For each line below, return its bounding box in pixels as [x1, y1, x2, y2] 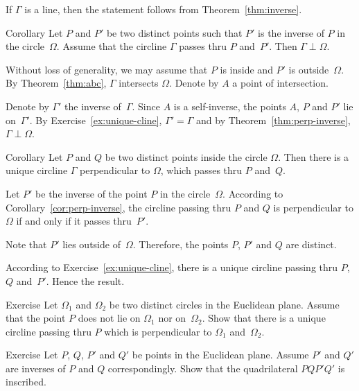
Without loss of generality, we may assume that [6, 62, 208, 76]
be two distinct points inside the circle [105, 149, 268, 164]
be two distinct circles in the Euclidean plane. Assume [109, 297, 340, 311]
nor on [158, 311, 186, 325]
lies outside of [62, 236, 121, 251]
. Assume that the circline [56, 39, 167, 53]
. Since [132, 98, 160, 113]
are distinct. [286, 236, 337, 251]
